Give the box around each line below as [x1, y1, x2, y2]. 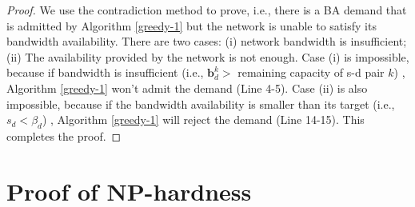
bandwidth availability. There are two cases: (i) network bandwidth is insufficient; [6, 33, 407, 50]
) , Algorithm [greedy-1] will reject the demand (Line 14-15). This [42, 111, 365, 128]
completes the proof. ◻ [6, 127, 122, 144]
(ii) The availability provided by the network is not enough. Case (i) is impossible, [6, 48, 409, 65]
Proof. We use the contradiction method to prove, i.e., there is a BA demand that [6, 2, 407, 18]
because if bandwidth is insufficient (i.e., [6, 64, 204, 81]
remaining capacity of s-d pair [237, 64, 385, 81]
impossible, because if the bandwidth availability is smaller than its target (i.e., [6, 95, 395, 112]
